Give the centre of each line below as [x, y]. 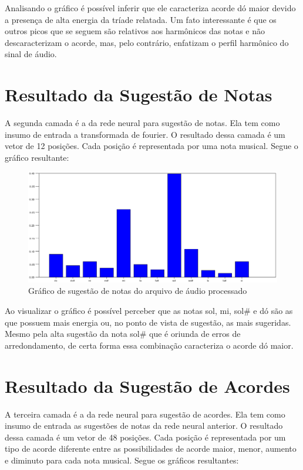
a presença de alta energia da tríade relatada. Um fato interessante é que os [141, 19]
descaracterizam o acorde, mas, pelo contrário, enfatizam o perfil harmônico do [147, 42]
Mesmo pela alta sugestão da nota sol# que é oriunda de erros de [123, 334]
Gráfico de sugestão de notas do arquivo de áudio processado [138, 291]
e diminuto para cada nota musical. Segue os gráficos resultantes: [122, 460]
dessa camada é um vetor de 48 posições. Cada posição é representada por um [145, 437]
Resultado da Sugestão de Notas [139, 95]
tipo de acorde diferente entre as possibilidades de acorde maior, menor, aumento [151, 449]
